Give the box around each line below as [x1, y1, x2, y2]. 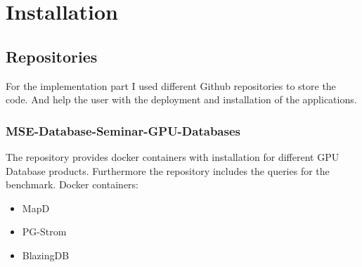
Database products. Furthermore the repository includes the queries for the [6, 163, 330, 178]
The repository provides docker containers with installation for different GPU [6, 149, 340, 164]
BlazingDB [22, 247, 70, 262]
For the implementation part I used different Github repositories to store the [6, 78, 336, 93]
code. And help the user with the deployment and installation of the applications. [6, 92, 357, 107]
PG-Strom [22, 224, 67, 239]
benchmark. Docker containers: [6, 177, 138, 192]
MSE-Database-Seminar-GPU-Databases [6, 122, 240, 139]
